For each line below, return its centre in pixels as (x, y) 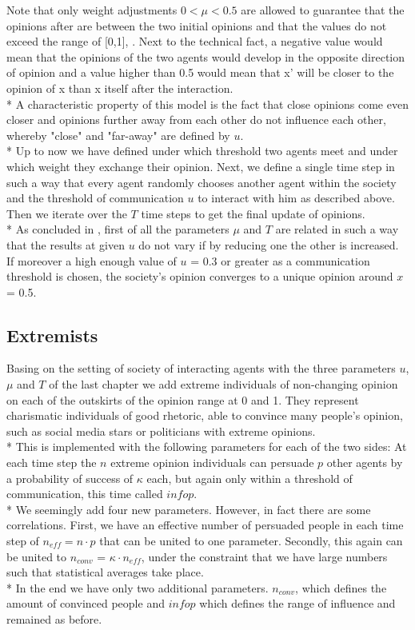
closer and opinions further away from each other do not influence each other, (196, 120)
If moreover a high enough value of (92, 260)
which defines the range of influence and (297, 603)
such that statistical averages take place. (105, 572)
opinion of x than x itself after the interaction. (120, 88)
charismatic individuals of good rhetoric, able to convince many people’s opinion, (205, 415)
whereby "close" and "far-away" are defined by (118, 135)
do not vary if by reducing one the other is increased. (269, 244)
